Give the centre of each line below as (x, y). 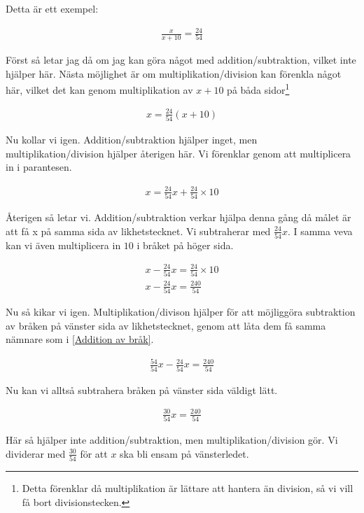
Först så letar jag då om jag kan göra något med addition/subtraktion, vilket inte (181, 59)
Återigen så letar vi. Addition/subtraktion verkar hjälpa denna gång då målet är (178, 217)
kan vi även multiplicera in (63, 245)
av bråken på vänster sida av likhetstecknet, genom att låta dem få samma (166, 325)
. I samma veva (320, 231)
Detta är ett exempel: (52, 8)
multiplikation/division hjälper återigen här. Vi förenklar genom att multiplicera (178, 153)
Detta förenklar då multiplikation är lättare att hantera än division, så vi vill (188, 488)
